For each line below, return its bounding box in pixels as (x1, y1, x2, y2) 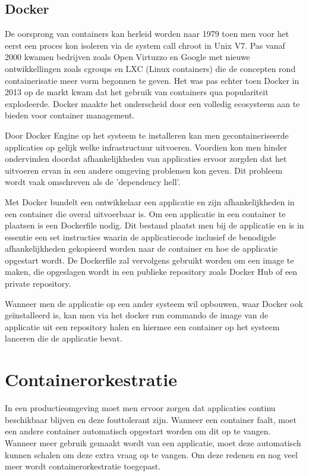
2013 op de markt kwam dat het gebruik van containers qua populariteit (5, 86, 269, 98)
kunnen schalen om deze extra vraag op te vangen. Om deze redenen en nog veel (5, 448, 298, 461)
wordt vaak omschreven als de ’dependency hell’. (5, 176, 181, 188)
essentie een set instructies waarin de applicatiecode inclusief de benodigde (5, 230, 276, 243)
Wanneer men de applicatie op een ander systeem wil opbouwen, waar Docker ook (5, 297, 304, 309)
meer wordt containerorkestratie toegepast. (5, 460, 161, 472)
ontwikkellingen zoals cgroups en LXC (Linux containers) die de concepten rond (5, 62, 296, 74)
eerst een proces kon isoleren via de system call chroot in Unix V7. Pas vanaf (5, 39, 285, 51)
